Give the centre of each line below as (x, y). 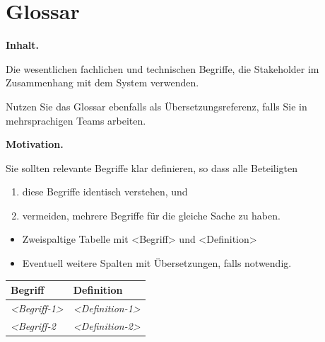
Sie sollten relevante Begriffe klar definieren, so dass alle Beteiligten (152, 167)
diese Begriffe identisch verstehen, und (105, 192)
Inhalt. (23, 45)
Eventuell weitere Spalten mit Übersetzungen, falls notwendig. (157, 263)
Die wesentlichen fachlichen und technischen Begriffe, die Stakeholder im (162, 68)
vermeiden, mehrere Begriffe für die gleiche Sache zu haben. (151, 215)
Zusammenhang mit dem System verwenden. (102, 82)
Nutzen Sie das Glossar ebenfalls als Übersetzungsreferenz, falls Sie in (156, 106)
